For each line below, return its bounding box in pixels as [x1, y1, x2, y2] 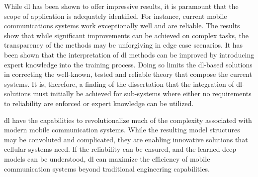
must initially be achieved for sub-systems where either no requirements [33, 88, 252, 99]
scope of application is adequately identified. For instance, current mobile [4, 10, 227, 21]
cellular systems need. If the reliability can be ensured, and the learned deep [4, 144, 237, 154]
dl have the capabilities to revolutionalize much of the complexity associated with [4, 115, 252, 125]
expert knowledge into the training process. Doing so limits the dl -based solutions [4, 59, 253, 69]
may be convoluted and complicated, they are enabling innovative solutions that [4, 134, 248, 144]
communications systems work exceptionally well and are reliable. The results [4, 20, 240, 31]
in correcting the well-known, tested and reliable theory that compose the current [4, 69, 252, 79]
